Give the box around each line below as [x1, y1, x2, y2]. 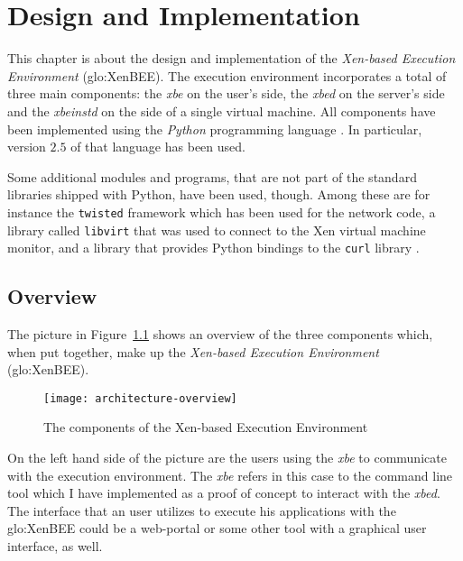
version [7, 137, 46, 156]
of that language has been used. [70, 137, 245, 156]
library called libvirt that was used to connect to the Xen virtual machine [7, 220, 426, 239]
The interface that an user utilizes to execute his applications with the [7, 501, 396, 520]
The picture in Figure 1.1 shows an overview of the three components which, [7, 325, 433, 344]
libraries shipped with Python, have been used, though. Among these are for [7, 185, 431, 204]
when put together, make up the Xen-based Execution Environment [7, 342, 379, 361]
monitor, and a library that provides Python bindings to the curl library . [7, 238, 420, 257]
